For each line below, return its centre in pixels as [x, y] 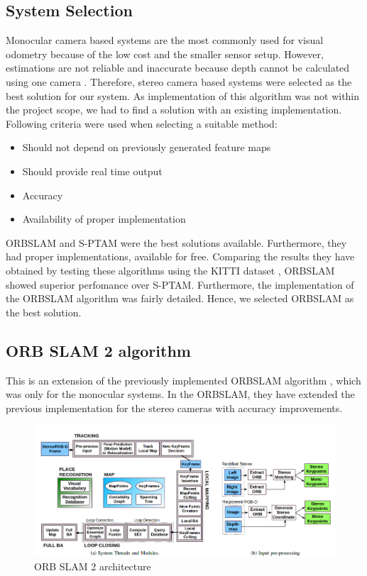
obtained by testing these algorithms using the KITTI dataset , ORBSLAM [170, 270]
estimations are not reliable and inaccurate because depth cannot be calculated [178, 68]
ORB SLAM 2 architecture [93, 566]
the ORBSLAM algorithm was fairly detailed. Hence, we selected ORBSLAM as [180, 298]
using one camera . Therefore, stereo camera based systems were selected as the [179, 81]
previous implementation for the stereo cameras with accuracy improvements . [174, 408]
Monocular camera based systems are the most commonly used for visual [165, 40]
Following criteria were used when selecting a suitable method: [142, 123]
